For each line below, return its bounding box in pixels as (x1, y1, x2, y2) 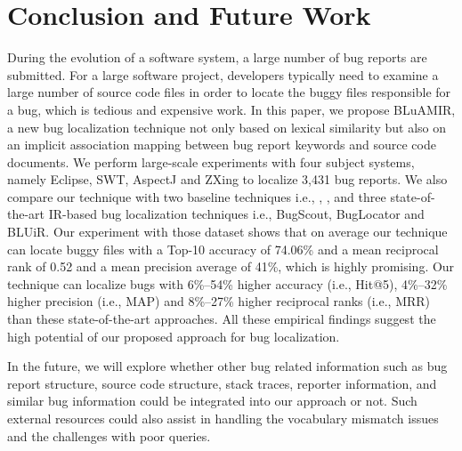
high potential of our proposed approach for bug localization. (7, 326, 340, 345)
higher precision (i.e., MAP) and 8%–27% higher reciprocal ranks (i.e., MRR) (7, 292, 431, 310)
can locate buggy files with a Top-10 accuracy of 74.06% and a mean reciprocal (7, 239, 439, 258)
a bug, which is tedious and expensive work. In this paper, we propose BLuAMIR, (7, 100, 456, 118)
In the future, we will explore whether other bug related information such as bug (7, 357, 448, 375)
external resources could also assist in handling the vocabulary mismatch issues (7, 409, 439, 427)
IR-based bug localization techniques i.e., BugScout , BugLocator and (48, 205, 425, 223)
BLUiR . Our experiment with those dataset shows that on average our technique (7, 222, 448, 241)
